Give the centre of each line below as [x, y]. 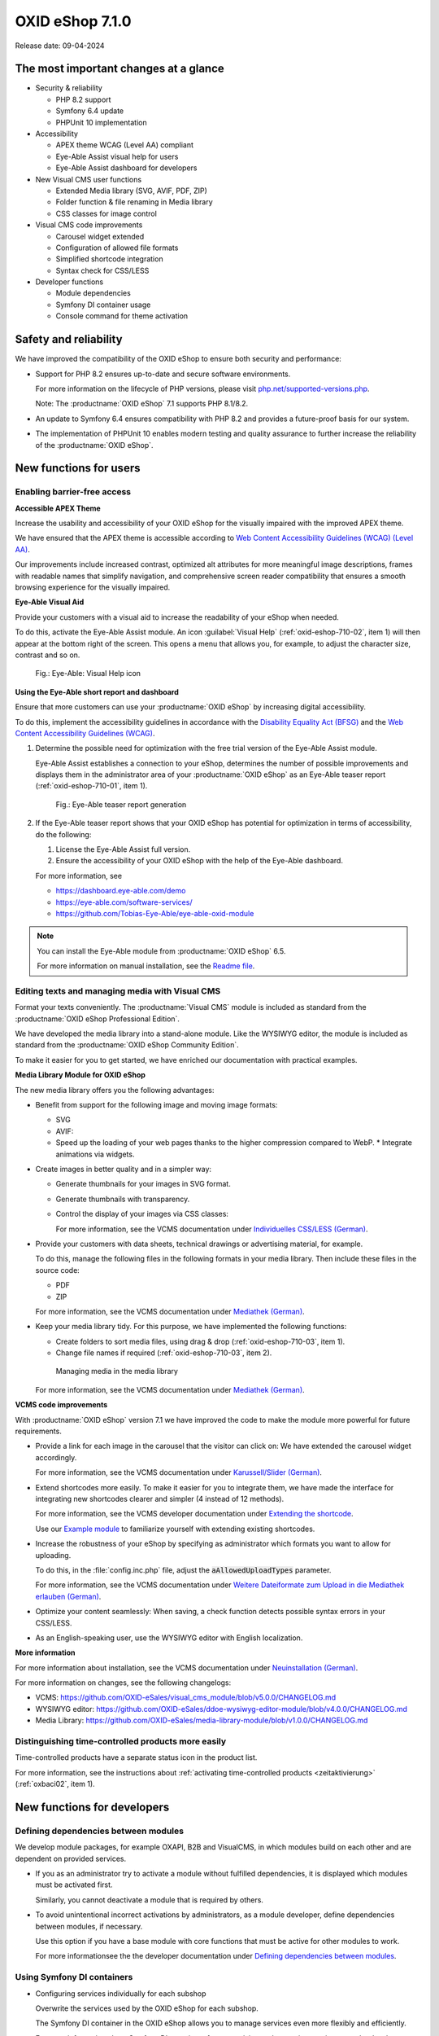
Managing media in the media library [117, 1371]
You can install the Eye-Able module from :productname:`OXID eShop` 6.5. [161, 951]
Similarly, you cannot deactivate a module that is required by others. [150, 1900]
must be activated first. [74, 1885]
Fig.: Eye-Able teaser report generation [121, 804]
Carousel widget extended [100, 236]
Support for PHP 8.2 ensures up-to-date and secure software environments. [163, 374]
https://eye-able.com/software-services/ [124, 902]
